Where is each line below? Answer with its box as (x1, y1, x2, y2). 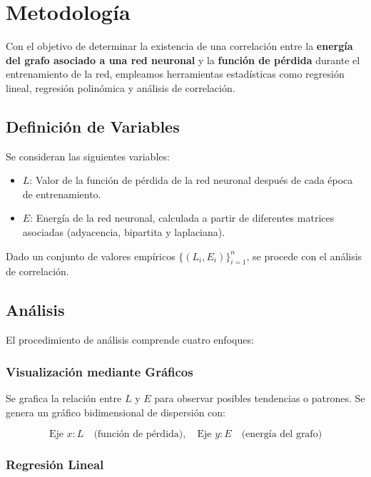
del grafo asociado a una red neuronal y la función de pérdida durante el (6, 52, 360, 67)
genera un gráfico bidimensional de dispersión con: (6, 404, 225, 419)
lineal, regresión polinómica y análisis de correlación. (6, 80, 235, 95)
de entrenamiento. (22, 186, 101, 201)
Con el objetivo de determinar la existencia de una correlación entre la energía (6, 39, 353, 53)
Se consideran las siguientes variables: (6, 148, 170, 163)
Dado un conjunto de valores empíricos (6, 248, 176, 263)
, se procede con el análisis (246, 248, 362, 263)
